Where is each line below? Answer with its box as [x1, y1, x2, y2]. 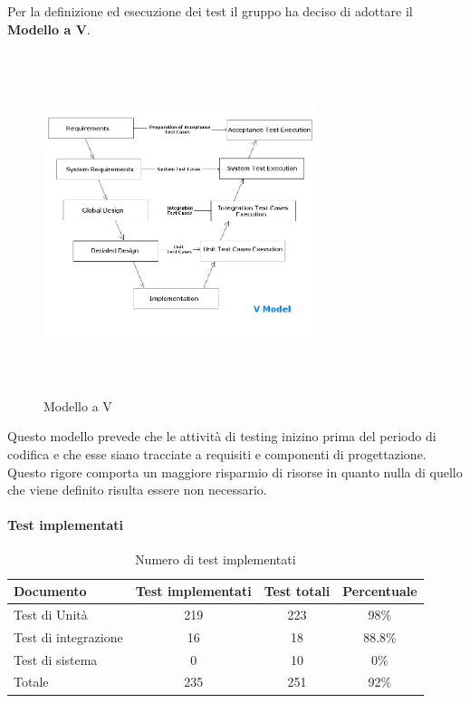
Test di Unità [14, 604, 88, 623]
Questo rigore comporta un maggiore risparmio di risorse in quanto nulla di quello [7, 462, 463, 481]
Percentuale [342, 582, 417, 601]
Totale [14, 672, 49, 691]
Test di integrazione [14, 627, 123, 646]
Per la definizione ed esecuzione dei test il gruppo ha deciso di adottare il [7, 2, 413, 20]
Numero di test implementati [135, 550, 296, 569]
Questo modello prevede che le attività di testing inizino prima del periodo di [7, 427, 436, 446]
